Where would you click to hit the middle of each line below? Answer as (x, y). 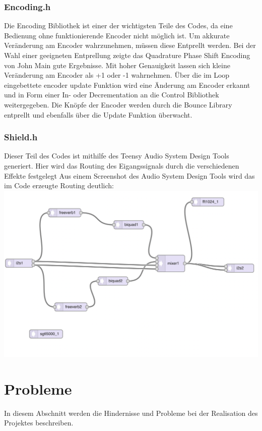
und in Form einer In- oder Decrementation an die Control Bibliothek (112, 95)
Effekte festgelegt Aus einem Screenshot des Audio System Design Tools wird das (129, 175)
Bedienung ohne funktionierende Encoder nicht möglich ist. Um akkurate (117, 35)
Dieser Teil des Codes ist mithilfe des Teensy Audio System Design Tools (117, 156)
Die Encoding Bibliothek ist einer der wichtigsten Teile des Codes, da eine (118, 25)
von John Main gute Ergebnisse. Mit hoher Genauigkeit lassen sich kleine (117, 65)
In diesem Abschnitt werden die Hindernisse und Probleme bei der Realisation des (131, 413)
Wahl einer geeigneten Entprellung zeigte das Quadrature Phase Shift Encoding (127, 55)
